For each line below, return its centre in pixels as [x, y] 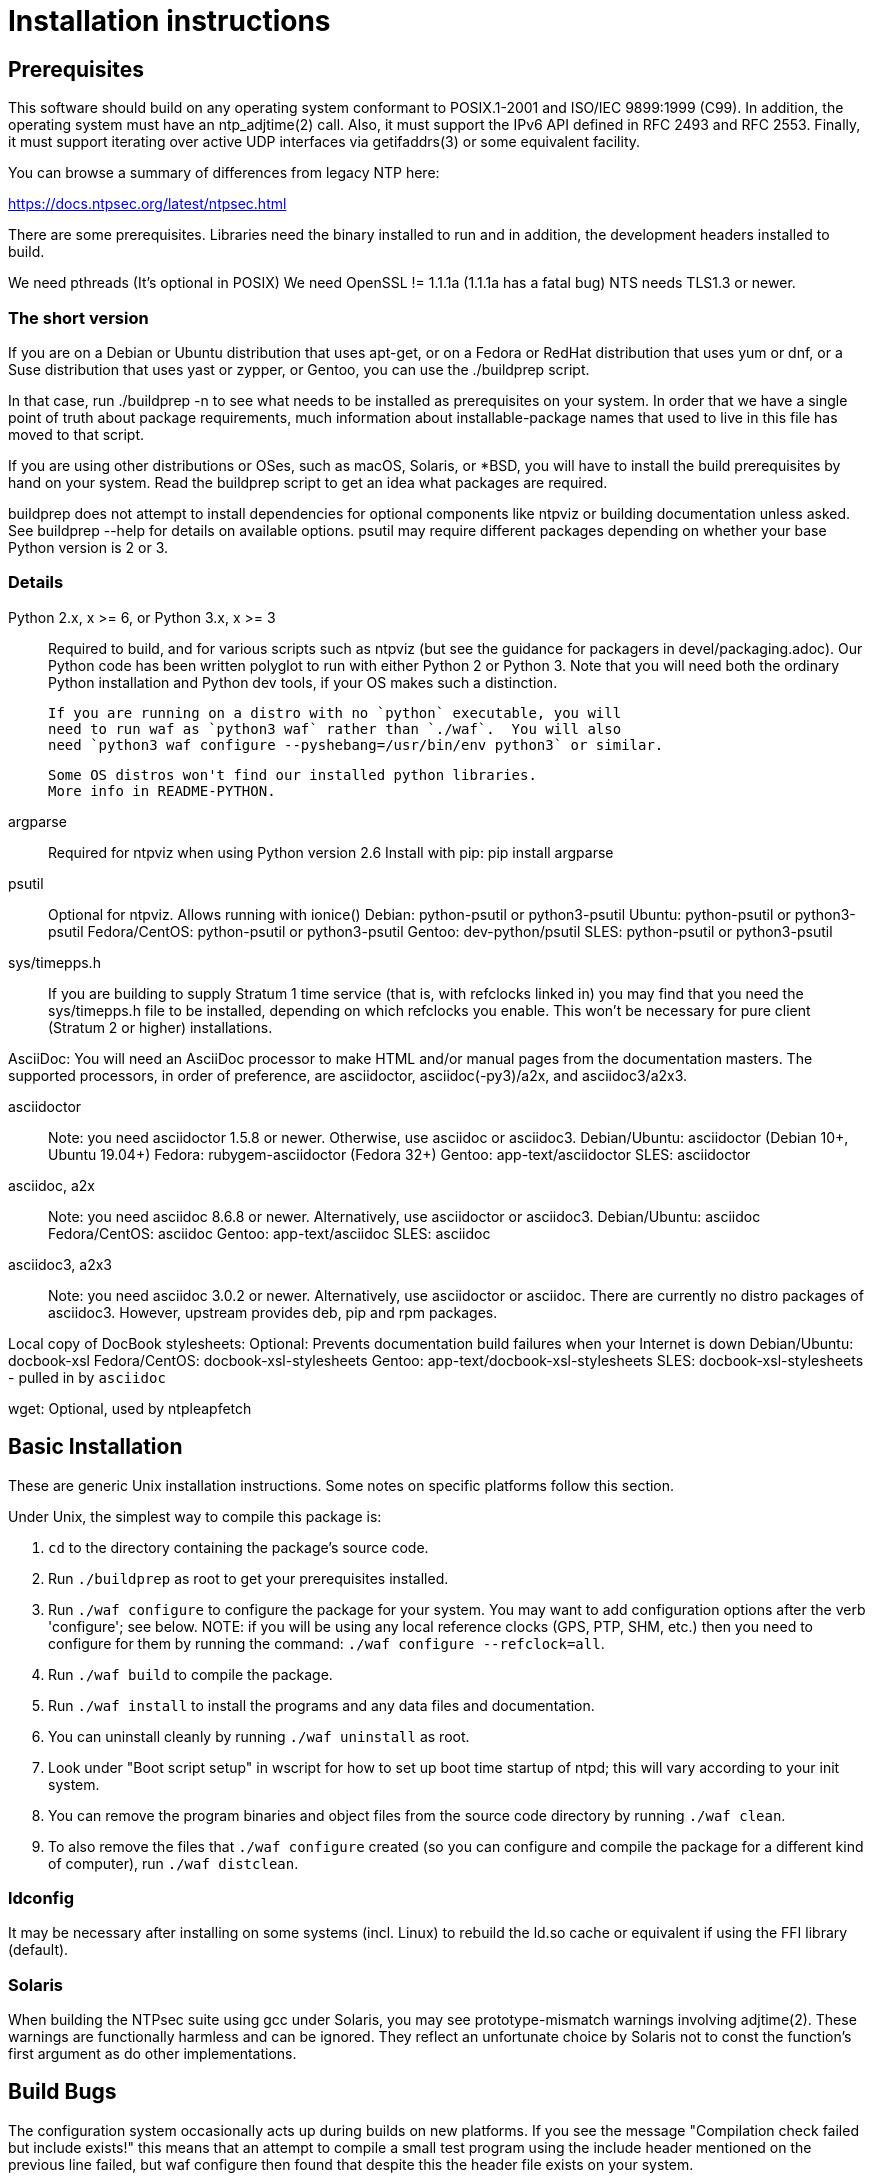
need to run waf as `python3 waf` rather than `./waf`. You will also [335, 728]
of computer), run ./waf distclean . [173, 1863]
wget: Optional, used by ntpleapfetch [130, 1408]
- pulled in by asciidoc [87, 1377]
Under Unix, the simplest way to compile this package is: [195, 1516]
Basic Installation [95, 1447]
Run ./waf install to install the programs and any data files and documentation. [321, 1705]
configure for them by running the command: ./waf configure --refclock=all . [326, 1643]
